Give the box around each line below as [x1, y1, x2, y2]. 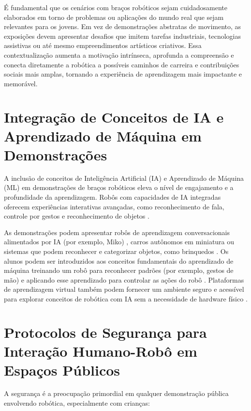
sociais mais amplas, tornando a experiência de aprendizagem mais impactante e [4, 69, 242, 79]
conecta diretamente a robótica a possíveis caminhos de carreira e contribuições [4, 59, 239, 69]
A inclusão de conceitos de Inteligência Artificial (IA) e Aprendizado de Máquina [4, 173, 244, 183]
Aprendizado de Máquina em [4, 126, 202, 145]
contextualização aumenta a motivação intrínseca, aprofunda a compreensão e [4, 49, 234, 60]
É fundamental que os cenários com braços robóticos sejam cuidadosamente [4, 2, 227, 12]
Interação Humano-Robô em [4, 341, 197, 361]
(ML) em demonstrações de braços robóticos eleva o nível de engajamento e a [4, 182, 234, 192]
